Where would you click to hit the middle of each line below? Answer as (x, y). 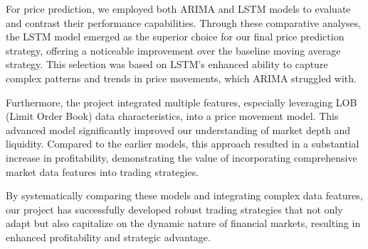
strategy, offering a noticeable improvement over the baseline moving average (173, 50)
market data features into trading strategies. (102, 171)
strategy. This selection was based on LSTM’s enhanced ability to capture (167, 64)
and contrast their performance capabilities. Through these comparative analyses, (184, 22)
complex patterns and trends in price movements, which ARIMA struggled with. (181, 78)
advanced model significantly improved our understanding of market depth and (178, 129)
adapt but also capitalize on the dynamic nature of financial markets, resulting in (183, 223)
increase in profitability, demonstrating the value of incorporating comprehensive (182, 157)
